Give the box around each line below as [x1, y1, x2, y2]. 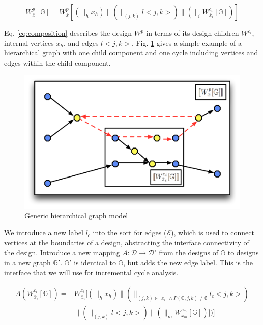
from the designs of [159, 247, 219, 257]
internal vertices [4, 37, 54, 48]
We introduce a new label [4, 227, 83, 238]
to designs [227, 247, 259, 257]
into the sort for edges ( [93, 227, 167, 238]
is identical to [74, 257, 116, 268]
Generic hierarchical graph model [24, 210, 128, 221]
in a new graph [4, 257, 51, 268]
